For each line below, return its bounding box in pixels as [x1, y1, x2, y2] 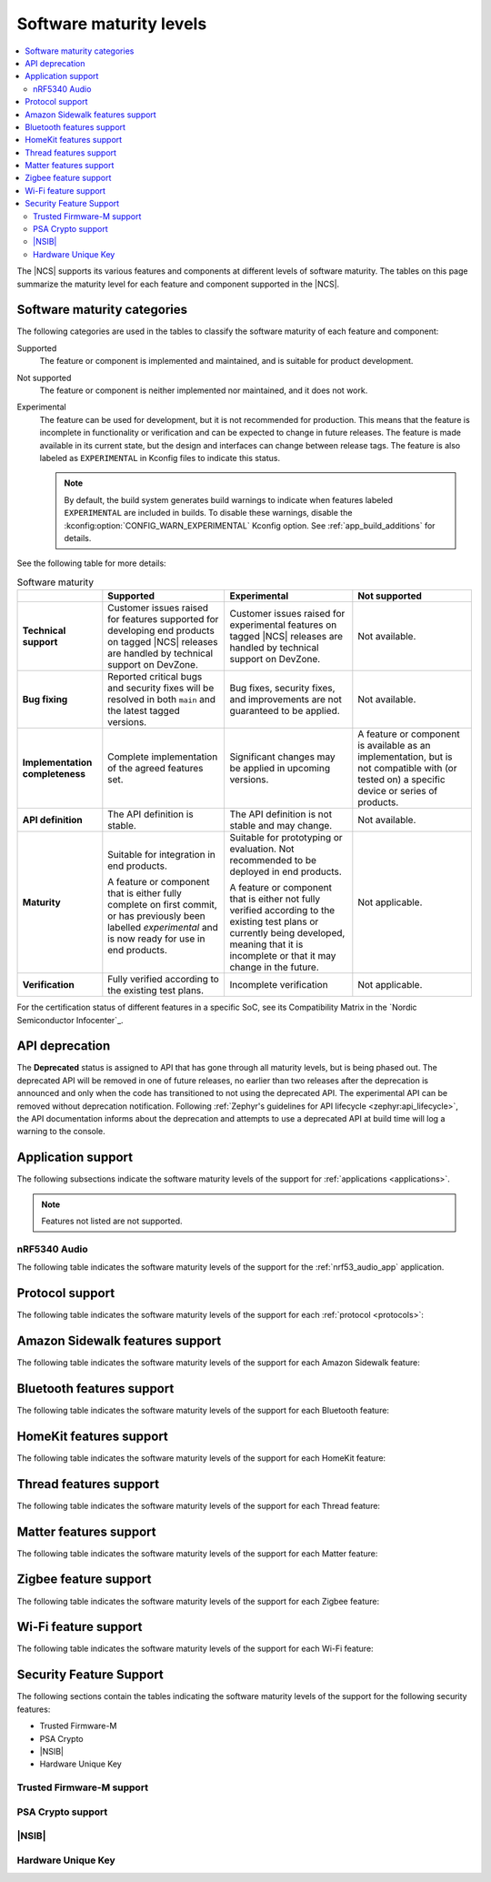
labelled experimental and [107, 921, 218, 934]
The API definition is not [229, 808, 332, 820]
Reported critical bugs [107, 670, 203, 683]
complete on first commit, [107, 899, 217, 911]
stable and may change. [229, 820, 333, 832]
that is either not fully [229, 892, 321, 905]
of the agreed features [107, 762, 204, 775]
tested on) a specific [357, 773, 446, 786]
